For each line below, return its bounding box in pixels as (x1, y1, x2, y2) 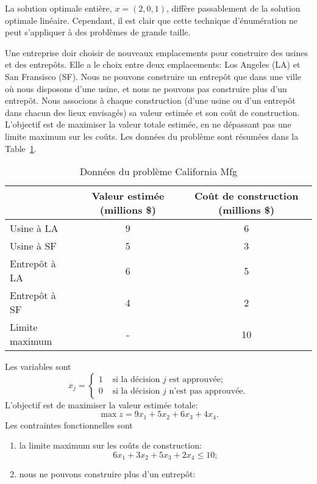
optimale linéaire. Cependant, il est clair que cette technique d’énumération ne (5, 13, 298, 26)
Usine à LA (10, 221, 59, 236)
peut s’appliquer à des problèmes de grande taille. (5, 26, 191, 38)
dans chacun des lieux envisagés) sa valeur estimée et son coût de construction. (5, 106, 300, 118)
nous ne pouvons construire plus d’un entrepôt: (19, 468, 196, 480)
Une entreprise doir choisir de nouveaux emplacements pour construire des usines (5, 46, 308, 59)
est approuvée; (169, 375, 223, 385)
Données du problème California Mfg (79, 164, 238, 179)
